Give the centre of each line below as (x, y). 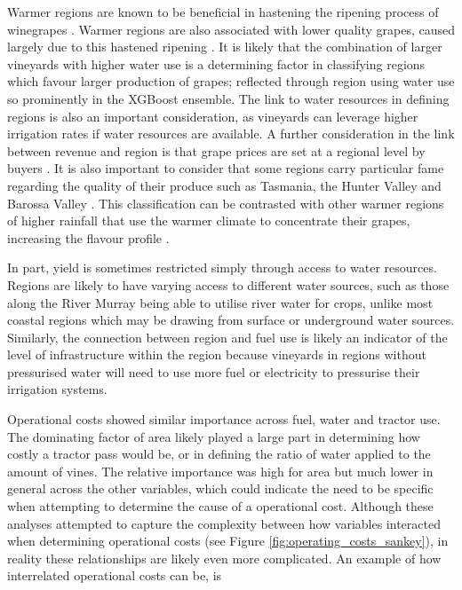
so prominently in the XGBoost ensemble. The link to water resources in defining (228, 98)
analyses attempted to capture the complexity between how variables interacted (224, 523)
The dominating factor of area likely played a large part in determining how (214, 436)
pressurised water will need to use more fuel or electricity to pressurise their (214, 371)
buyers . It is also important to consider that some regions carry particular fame (226, 168)
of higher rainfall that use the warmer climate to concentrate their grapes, (209, 220)
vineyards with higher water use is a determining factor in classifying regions (216, 63)
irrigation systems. (57, 389)
